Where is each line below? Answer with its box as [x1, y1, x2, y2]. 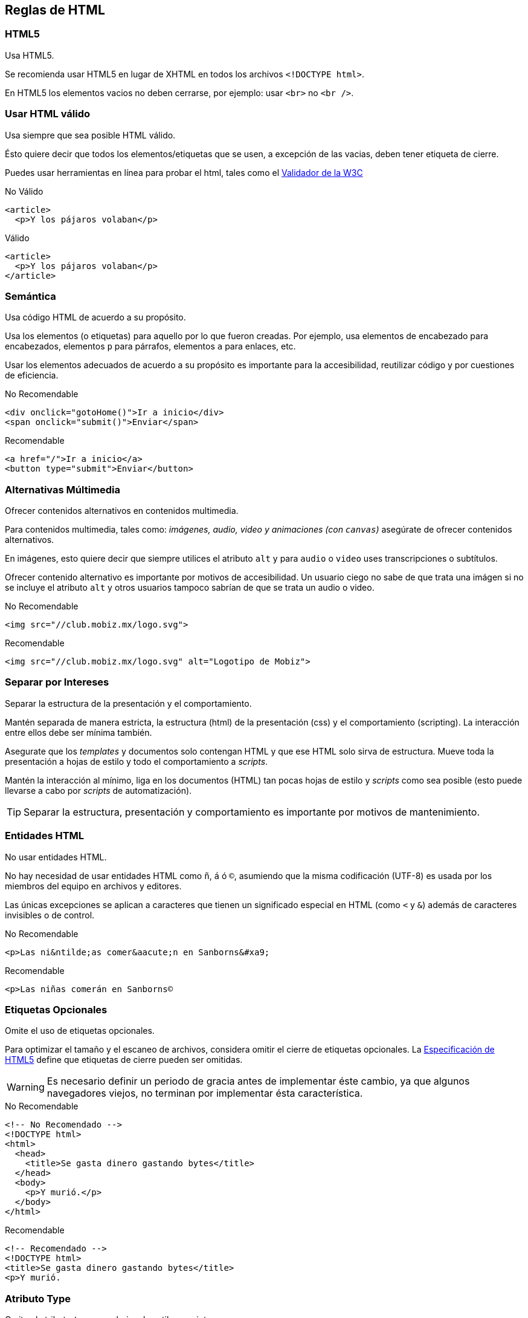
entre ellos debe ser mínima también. [5, 727, 152, 738]
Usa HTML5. [5, 50, 54, 60]
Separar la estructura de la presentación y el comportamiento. [5, 698, 252, 709]
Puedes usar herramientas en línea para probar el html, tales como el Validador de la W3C [5, 167, 363, 178]
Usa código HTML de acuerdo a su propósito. [5, 312, 186, 323]
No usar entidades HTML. [5, 851, 107, 862]
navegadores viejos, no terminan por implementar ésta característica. [47, 1087, 363, 1100]
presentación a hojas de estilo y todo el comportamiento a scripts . [5, 756, 268, 767]
